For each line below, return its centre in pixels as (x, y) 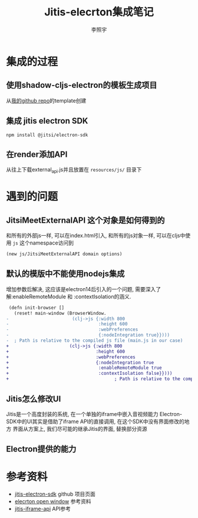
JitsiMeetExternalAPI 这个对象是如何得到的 (85, 220)
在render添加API (37, 154)
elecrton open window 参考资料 (53, 501)
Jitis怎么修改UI (34, 399)
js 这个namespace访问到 (43, 243)
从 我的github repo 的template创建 (46, 100)
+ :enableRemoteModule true (84, 368)
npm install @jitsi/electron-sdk (47, 135)
